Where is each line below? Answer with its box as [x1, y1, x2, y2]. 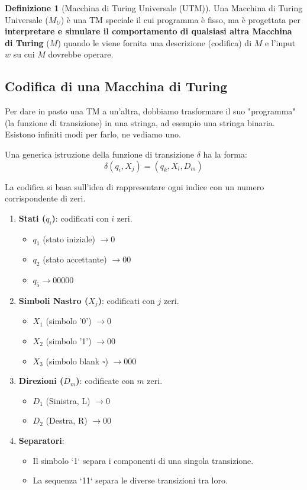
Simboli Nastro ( [18, 294, 89, 306]
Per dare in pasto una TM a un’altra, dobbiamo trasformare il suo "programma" [5, 105, 296, 117]
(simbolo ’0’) [46, 315, 92, 327]
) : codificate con [76, 374, 134, 387]
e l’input [264, 36, 296, 49]
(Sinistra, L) [46, 394, 91, 406]
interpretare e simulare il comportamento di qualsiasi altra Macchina [5, 25, 292, 37]
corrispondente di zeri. [5, 192, 86, 204]
